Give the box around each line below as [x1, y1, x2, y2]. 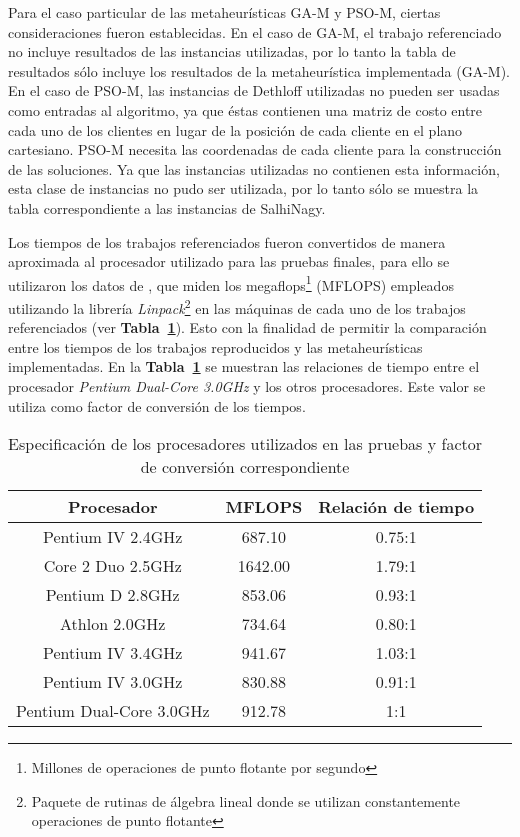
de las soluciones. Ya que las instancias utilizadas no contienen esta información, [8, 158, 500, 179]
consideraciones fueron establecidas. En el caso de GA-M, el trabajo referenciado [8, 21, 502, 42]
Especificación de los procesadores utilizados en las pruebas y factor [8, 432, 482, 456]
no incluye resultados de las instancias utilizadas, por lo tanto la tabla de [8, 41, 456, 62]
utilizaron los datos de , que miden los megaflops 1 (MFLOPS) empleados [8, 271, 454, 295]
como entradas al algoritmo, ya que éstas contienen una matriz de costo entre [8, 99, 483, 120]
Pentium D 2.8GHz [45, 583, 180, 607]
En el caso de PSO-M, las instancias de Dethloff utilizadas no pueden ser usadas [8, 80, 500, 101]
